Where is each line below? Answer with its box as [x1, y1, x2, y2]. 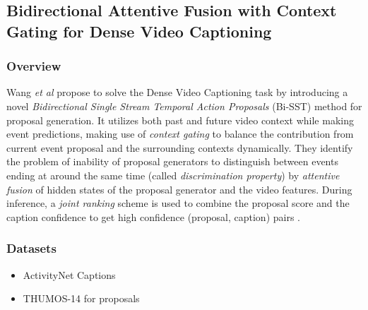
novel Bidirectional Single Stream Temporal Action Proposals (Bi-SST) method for [6, 98, 362, 113]
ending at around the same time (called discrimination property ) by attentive [6, 167, 340, 182]
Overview [6, 57, 61, 75]
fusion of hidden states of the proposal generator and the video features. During [6, 181, 352, 196]
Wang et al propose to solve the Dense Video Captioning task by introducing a [6, 85, 348, 100]
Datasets [6, 239, 57, 257]
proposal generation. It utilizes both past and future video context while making [6, 112, 354, 127]
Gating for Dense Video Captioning [6, 20, 272, 42]
